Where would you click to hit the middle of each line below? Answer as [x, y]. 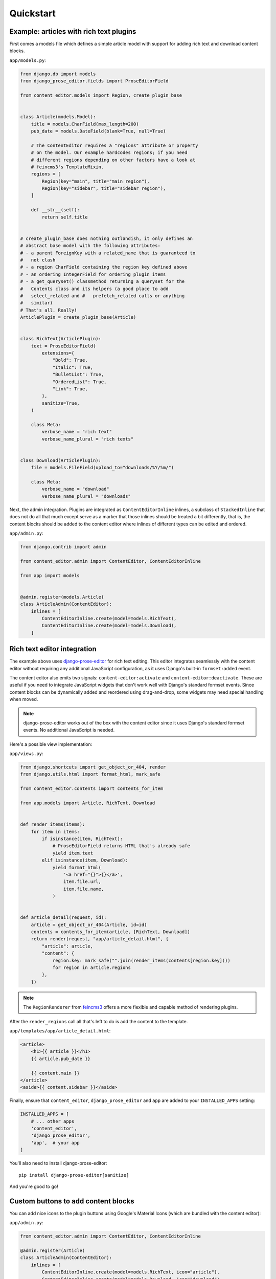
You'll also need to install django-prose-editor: [58, 1163]
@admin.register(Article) [53, 1251]
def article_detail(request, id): [63, 918]
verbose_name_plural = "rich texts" [88, 439]
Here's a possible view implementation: [51, 744]
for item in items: [55, 832]
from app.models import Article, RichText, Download [88, 803]
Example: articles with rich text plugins [73, 31]
